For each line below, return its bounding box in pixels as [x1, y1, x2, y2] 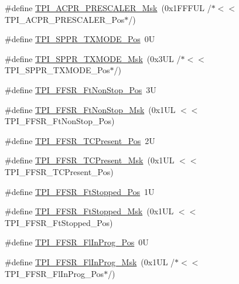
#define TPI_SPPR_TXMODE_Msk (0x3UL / [5, 52, 181, 64]
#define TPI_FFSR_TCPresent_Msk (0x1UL [5, 154, 175, 166]
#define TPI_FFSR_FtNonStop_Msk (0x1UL [5, 103, 176, 115]
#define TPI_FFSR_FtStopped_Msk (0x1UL [5, 205, 174, 217]
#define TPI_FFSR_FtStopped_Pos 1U [5, 185, 155, 197]
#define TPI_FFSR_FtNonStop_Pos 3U [5, 83, 156, 95]
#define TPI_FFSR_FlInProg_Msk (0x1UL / [5, 255, 175, 268]
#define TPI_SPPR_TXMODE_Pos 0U [5, 33, 155, 45]
